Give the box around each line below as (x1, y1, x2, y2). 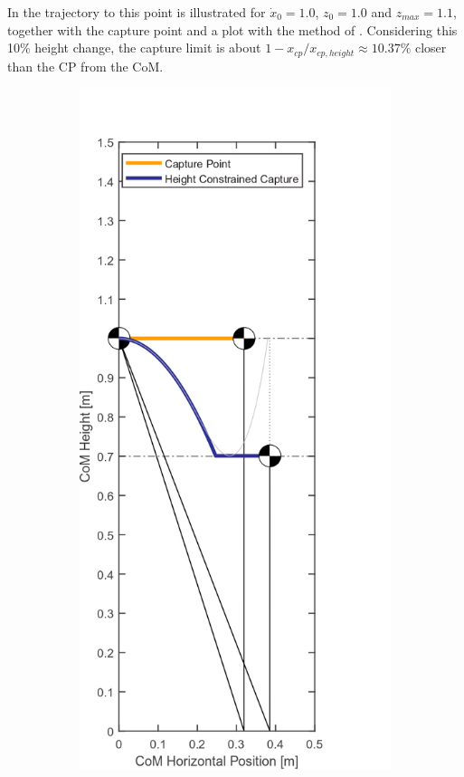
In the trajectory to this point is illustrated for (7, 3, 266, 21)
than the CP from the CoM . (7, 56, 164, 75)
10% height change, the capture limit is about (7, 38, 261, 57)
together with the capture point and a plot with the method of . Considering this (7, 20, 458, 39)
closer (414, 38, 447, 57)
